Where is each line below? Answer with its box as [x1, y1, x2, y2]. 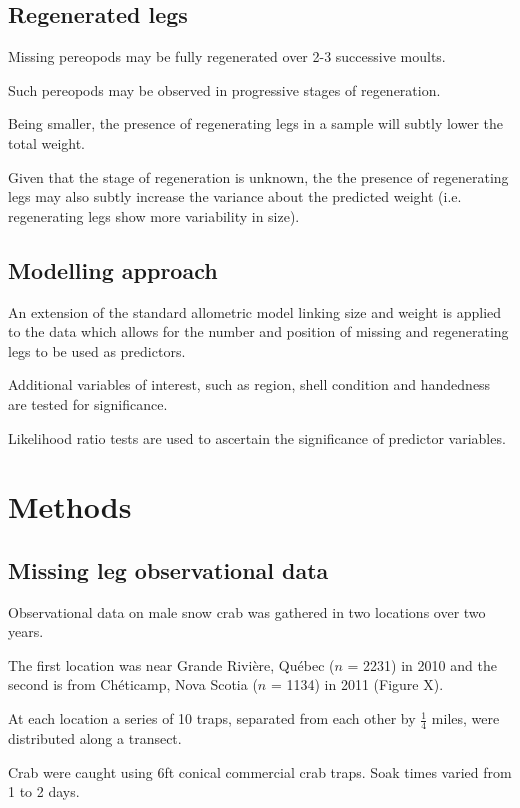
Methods [8, 486, 132, 527]
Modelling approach [8, 254, 218, 285]
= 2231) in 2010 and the [347, 654, 497, 675]
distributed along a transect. [8, 727, 182, 748]
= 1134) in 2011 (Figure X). [270, 674, 444, 695]
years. [8, 621, 44, 642]
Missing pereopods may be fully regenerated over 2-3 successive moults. [8, 46, 446, 67]
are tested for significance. [8, 393, 168, 414]
